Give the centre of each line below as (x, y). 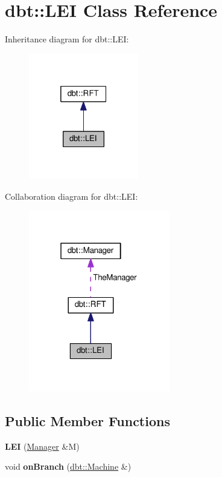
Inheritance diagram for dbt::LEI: (67, 39)
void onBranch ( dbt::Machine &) (68, 466)
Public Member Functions (87, 420)
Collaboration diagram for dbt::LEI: (71, 196)
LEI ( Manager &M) (42, 446)
